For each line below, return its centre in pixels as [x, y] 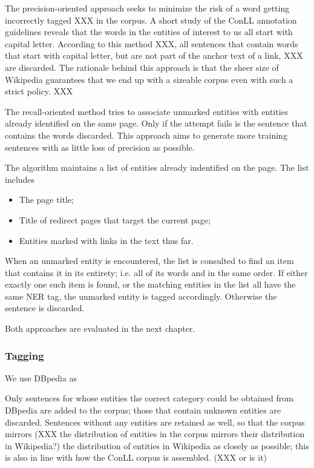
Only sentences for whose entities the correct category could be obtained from [149, 398]
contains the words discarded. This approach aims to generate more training [146, 135]
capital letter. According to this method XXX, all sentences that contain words [152, 43]
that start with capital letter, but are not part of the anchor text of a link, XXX [154, 55]
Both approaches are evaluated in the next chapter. [100, 328]
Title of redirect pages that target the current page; [115, 219]
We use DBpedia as [41, 377]
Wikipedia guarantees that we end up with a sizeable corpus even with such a [149, 79]
